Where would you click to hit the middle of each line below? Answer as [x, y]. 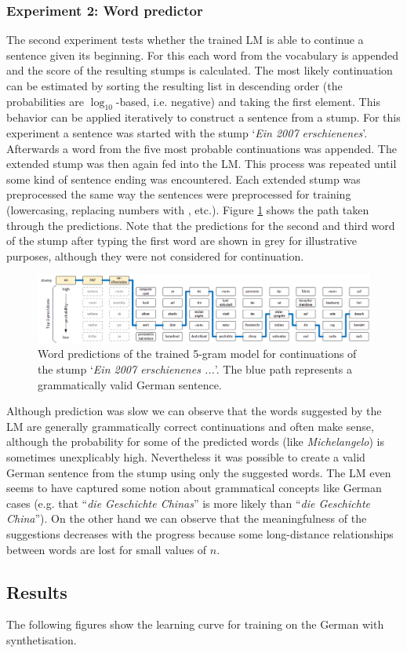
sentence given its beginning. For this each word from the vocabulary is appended [203, 55]
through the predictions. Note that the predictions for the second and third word [201, 225]
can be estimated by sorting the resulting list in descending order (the [174, 86]
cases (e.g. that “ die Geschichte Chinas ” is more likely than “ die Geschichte [188, 503]
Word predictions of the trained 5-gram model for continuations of [197, 354]
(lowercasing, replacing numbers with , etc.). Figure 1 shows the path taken [188, 209]
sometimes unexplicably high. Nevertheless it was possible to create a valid [186, 457]
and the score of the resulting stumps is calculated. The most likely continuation [200, 70]
